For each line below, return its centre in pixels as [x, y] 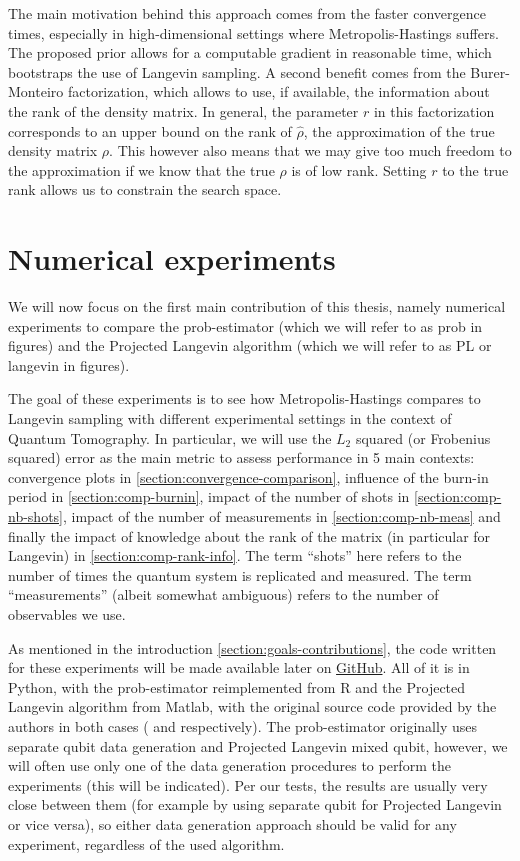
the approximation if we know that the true [141, 169]
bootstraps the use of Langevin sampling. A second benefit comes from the [237, 71]
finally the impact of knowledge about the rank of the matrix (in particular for [249, 535]
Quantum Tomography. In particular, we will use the [170, 437]
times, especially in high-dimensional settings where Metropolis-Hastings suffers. [253, 32]
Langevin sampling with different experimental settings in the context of [230, 418]
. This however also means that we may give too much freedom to [310, 150]
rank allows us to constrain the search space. [145, 189]
